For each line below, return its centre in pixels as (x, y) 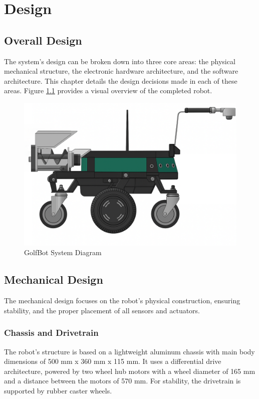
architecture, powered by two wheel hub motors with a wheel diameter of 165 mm (130, 371)
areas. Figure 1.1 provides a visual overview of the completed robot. (108, 90)
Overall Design (43, 40)
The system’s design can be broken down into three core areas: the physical (120, 61)
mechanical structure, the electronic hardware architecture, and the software (121, 71)
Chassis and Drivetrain (51, 333)
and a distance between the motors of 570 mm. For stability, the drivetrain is (122, 381)
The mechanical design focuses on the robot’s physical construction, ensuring (122, 301)
